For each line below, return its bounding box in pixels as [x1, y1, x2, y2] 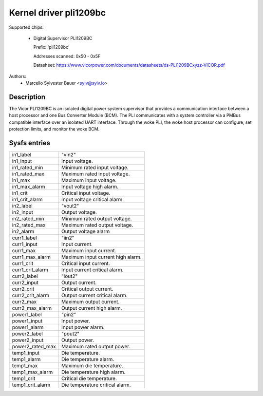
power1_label [12, 311, 42, 318]
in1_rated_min [12, 164, 43, 170]
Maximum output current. [61, 298, 120, 305]
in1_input [12, 157, 32, 164]
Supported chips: [9, 24, 44, 30]
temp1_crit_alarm [12, 381, 51, 388]
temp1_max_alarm [12, 368, 53, 375]
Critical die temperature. [61, 375, 117, 382]
